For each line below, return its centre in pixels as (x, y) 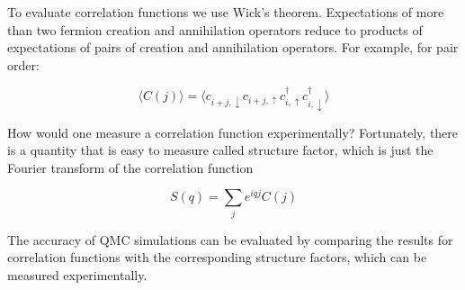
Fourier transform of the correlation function (130, 167)
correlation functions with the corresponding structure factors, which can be (217, 257)
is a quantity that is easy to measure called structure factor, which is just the (220, 150)
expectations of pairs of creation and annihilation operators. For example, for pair (233, 47)
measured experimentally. (77, 274)
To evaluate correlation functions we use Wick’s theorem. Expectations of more (226, 12)
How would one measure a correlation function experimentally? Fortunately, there (233, 132)
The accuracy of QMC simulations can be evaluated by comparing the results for (230, 239)
